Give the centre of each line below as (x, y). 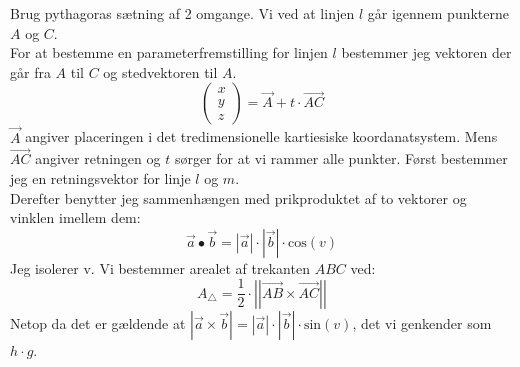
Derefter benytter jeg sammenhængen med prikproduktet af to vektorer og (238, 197)
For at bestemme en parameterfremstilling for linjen (169, 52)
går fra (30, 71)
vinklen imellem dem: (75, 217)
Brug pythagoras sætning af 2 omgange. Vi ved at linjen (182, 13)
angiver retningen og (98, 158)
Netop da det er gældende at (98, 322)
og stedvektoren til (160, 71)
